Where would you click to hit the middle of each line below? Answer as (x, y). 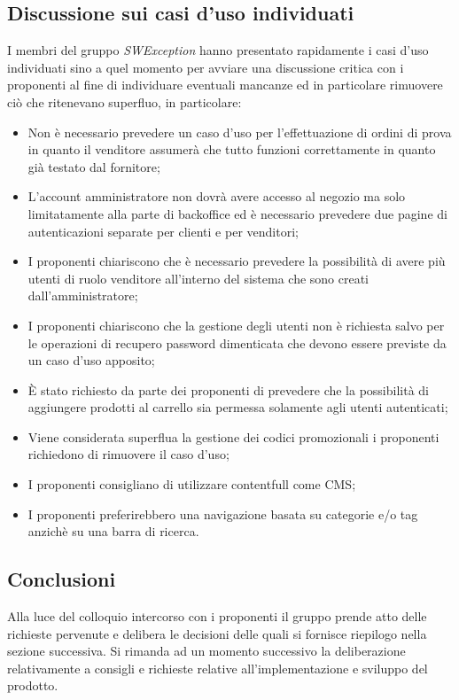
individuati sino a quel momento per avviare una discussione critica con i (206, 67)
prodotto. (33, 685)
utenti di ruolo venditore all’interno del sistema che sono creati (198, 278)
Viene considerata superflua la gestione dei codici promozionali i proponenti (233, 436)
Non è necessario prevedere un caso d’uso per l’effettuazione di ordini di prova (240, 132)
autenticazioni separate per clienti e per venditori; (163, 231)
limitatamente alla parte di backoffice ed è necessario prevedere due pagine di (237, 213)
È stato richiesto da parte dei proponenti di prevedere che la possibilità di (229, 389)
